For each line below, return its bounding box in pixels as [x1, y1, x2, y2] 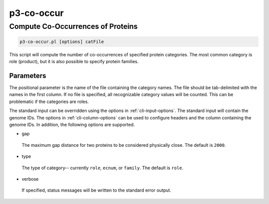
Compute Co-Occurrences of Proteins [9, 22, 138, 31]
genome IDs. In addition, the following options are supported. [9, 122, 135, 128]
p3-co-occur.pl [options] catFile [19, 39, 104, 44]
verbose [21, 176, 39, 182]
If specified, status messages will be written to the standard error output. [21, 187, 171, 194]
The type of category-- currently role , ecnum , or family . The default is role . [21, 165, 184, 171]
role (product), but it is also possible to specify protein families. [9, 59, 139, 65]
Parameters [9, 71, 46, 80]
